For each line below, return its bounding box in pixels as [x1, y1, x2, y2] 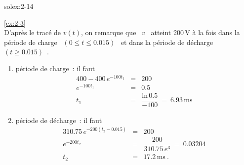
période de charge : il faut [15, 63, 95, 73]
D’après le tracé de [4, 27, 61, 38]
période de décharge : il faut [15, 115, 102, 125]
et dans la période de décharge [121, 37, 213, 47]
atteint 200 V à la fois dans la [151, 27, 240, 38]
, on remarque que [81, 27, 136, 38]
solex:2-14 [4, 1, 34, 11]
